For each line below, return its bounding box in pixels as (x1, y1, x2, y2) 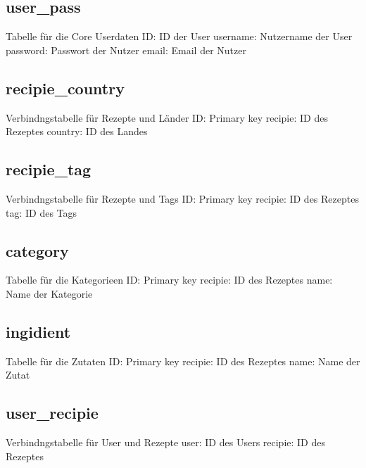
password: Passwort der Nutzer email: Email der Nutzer (6, 42, 246, 57)
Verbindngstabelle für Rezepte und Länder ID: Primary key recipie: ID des (6, 110, 328, 125)
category (6, 239, 69, 261)
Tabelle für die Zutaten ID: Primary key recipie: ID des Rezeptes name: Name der (6, 353, 360, 368)
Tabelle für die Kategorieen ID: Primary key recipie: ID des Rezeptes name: (6, 272, 333, 287)
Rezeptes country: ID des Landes (6, 124, 148, 139)
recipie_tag (6, 158, 91, 180)
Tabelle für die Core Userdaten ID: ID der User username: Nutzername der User (6, 29, 353, 44)
